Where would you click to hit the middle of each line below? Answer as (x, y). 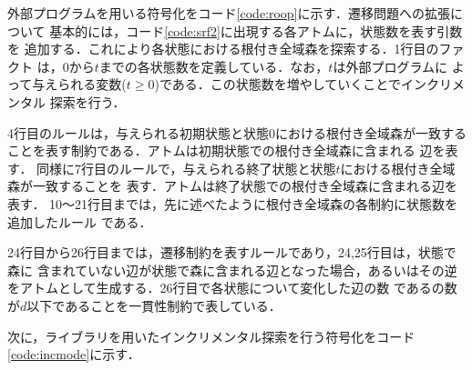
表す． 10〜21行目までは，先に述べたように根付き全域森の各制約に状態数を (233, 203)
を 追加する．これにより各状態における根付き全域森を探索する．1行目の (223, 49)
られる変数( (92, 84)
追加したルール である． (80, 221)
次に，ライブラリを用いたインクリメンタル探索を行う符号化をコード (211, 336)
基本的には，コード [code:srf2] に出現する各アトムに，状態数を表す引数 (256, 30)
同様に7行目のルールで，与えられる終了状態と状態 (186, 168)
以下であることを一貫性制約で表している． (154, 305)
